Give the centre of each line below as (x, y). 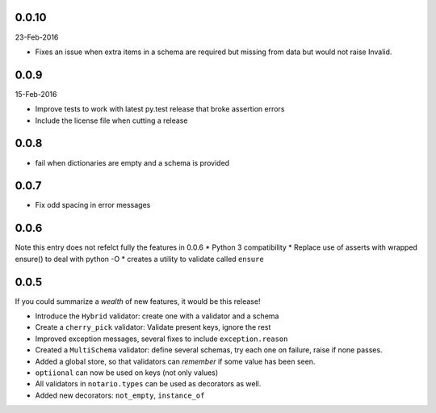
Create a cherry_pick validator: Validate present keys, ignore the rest (153, 327)
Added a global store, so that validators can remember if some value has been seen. (175, 361)
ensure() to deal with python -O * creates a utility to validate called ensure (139, 259)
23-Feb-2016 (37, 37)
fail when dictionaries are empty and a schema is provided (132, 162)
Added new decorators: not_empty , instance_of (120, 395)
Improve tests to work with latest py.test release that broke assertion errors (160, 109)
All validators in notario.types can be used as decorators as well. (148, 384)
